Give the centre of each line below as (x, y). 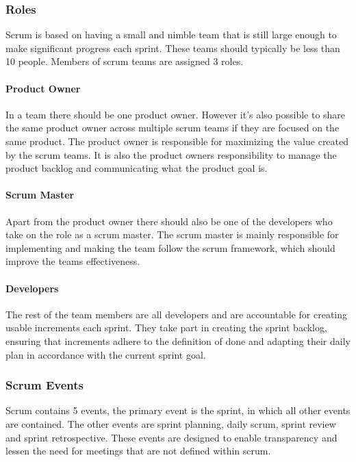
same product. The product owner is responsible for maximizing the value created (177, 141)
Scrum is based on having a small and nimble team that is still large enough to (171, 35)
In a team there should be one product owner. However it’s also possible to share (176, 114)
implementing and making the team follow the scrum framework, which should (170, 247)
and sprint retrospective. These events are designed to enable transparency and (171, 437)
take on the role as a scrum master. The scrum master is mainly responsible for (172, 234)
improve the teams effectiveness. (73, 261)
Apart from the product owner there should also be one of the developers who (169, 221)
